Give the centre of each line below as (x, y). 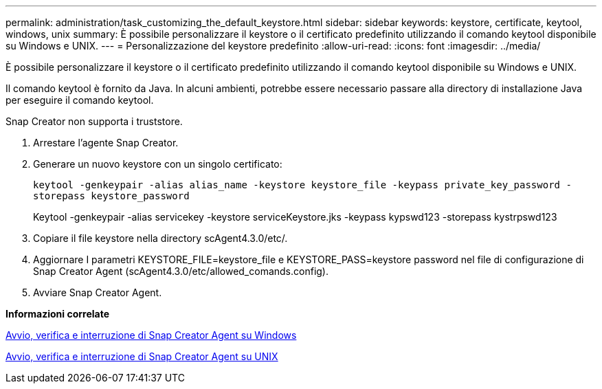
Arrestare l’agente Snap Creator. (106, 143)
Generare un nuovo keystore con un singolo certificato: (158, 164)
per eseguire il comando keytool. (80, 100)
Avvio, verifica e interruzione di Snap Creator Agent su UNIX (142, 356)
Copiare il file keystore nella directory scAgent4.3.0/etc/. (160, 238)
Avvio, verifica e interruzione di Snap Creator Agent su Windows (151, 335)
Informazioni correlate (58, 314)
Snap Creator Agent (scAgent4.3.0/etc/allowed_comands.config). (181, 271)
